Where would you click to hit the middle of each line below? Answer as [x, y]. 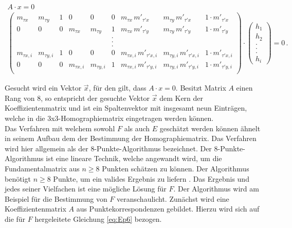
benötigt [18, 178]
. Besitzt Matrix [201, 88]
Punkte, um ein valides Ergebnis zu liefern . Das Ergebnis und [151, 178]
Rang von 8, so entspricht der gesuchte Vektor [77, 98]
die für [15, 218]
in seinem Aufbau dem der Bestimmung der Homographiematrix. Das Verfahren [131, 138]
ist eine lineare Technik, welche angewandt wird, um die [134, 158]
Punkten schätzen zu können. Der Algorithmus [176, 168]
